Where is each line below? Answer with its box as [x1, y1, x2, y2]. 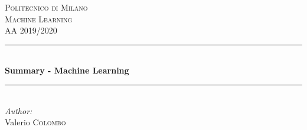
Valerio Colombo [5, 116, 66, 128]
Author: [5, 104, 32, 116]
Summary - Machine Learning [5, 64, 129, 76]
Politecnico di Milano [5, 1, 88, 13]
